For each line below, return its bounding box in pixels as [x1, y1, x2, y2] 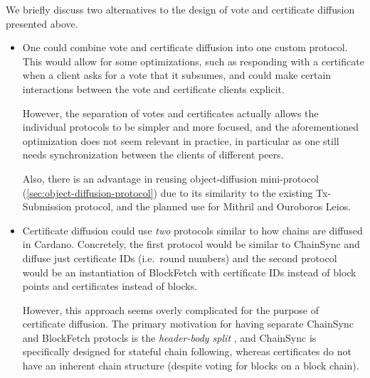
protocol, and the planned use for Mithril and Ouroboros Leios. [75, 199, 351, 214]
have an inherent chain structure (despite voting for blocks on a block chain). [22, 358, 359, 373]
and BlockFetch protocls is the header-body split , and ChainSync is [22, 330, 317, 345]
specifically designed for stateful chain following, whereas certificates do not [22, 344, 351, 359]
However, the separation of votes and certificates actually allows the [22, 105, 319, 120]
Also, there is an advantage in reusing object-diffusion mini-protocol [22, 171, 319, 185]
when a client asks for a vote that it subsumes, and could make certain [22, 67, 332, 82]
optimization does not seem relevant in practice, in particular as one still [22, 133, 339, 148]
